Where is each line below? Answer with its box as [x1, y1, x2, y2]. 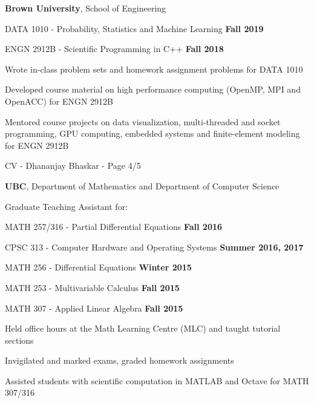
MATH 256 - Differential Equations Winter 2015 [5, 261, 192, 274]
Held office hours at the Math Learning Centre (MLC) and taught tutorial [5, 322, 281, 335]
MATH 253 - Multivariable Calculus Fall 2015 [5, 281, 180, 293]
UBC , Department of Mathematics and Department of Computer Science [5, 179, 280, 192]
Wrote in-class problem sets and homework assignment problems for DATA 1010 [5, 62, 303, 75]
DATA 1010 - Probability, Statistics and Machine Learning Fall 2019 [5, 22, 264, 34]
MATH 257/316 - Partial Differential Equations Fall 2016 [5, 220, 223, 233]
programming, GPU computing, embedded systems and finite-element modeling [5, 127, 300, 140]
